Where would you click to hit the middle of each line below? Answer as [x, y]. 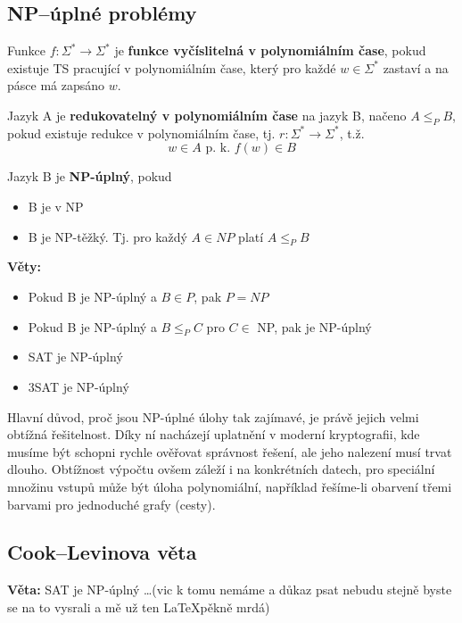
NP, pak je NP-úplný [314, 326]
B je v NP [56, 206]
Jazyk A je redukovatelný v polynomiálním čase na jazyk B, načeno [207, 115]
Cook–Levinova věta [102, 552]
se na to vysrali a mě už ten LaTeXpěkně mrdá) [139, 606]
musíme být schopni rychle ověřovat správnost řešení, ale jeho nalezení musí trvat [230, 451]
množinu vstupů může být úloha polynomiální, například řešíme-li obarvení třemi [230, 486]
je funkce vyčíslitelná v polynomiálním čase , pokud [270, 50]
